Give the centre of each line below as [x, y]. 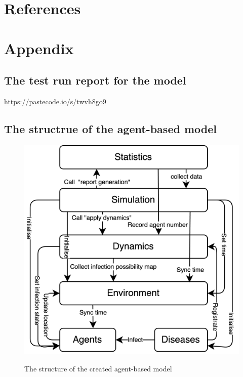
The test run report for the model [95, 80]
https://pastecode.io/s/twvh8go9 [55, 101]
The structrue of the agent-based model [110, 128]
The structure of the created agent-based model [98, 368]
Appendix [39, 48]
